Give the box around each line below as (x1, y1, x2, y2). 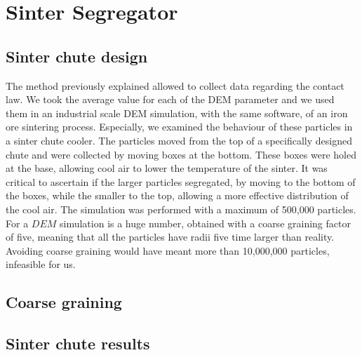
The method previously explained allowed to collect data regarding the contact (6, 78, 344, 93)
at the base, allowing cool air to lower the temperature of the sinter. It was (6, 161, 328, 175)
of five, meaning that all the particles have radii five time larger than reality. (6, 229, 335, 244)
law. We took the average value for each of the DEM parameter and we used (6, 92, 335, 107)
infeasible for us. (6, 257, 76, 272)
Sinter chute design (6, 45, 148, 67)
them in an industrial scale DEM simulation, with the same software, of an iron (6, 105, 348, 120)
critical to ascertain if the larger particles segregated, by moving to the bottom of (6, 174, 356, 189)
